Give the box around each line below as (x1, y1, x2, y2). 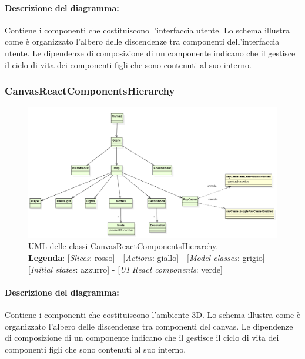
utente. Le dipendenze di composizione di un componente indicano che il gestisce (5, 46, 296, 59)
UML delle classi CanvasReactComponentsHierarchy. (28, 240, 219, 252)
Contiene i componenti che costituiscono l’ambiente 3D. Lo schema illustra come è (5, 308, 301, 320)
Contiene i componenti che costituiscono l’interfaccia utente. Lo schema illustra (5, 24, 290, 36)
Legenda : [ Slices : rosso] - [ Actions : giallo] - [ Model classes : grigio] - (28, 251, 271, 263)
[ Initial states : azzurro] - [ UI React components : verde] (28, 263, 223, 275)
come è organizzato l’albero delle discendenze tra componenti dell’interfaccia (5, 35, 280, 48)
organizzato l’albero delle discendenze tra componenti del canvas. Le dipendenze (5, 320, 293, 332)
